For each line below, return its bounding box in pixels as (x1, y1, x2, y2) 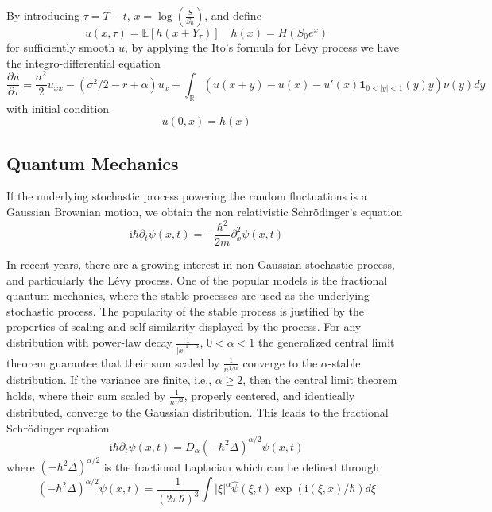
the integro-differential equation (6, 54, 161, 71)
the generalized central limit (258, 334, 395, 351)
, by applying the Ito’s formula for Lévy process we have (124, 39, 400, 55)
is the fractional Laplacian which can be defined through (103, 458, 379, 475)
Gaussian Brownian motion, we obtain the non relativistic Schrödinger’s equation (6, 203, 403, 219)
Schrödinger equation (6, 419, 110, 436)
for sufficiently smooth (6, 39, 115, 55)
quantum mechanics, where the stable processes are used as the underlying (6, 287, 370, 304)
